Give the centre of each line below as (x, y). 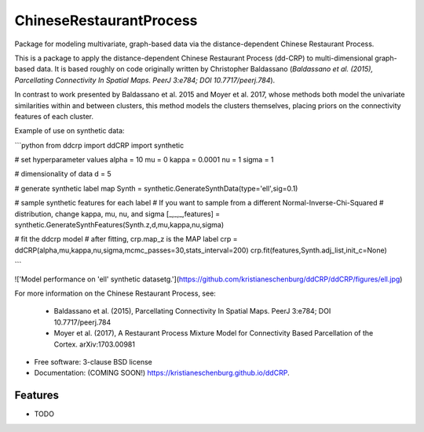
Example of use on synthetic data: (69, 131)
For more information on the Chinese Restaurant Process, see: (115, 293)
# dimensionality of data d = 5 (63, 174)
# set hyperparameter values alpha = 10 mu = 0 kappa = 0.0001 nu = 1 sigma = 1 (144, 160)
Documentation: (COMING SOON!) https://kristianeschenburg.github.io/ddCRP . (162, 373)
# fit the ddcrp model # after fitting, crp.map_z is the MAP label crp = (126, 239)
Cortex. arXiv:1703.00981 (94, 344)
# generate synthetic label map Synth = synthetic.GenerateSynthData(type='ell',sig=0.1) (156, 188)
